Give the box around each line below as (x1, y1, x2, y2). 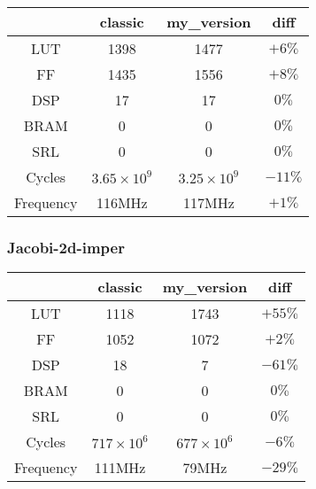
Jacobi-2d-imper (7, 236, 125, 258)
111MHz (94, 457, 146, 478)
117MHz (182, 192, 235, 213)
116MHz (96, 192, 148, 213)
